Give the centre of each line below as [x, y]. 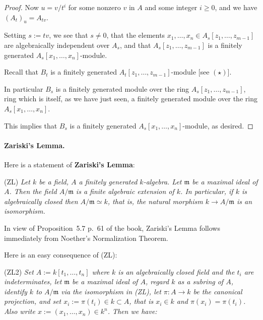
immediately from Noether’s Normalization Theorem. [86, 238]
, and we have [236, 7]
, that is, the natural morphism [155, 201]
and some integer [171, 7]
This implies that [31, 125]
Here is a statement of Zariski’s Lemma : [70, 164]
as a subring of [201, 281]
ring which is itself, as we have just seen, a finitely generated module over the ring [131, 99]
